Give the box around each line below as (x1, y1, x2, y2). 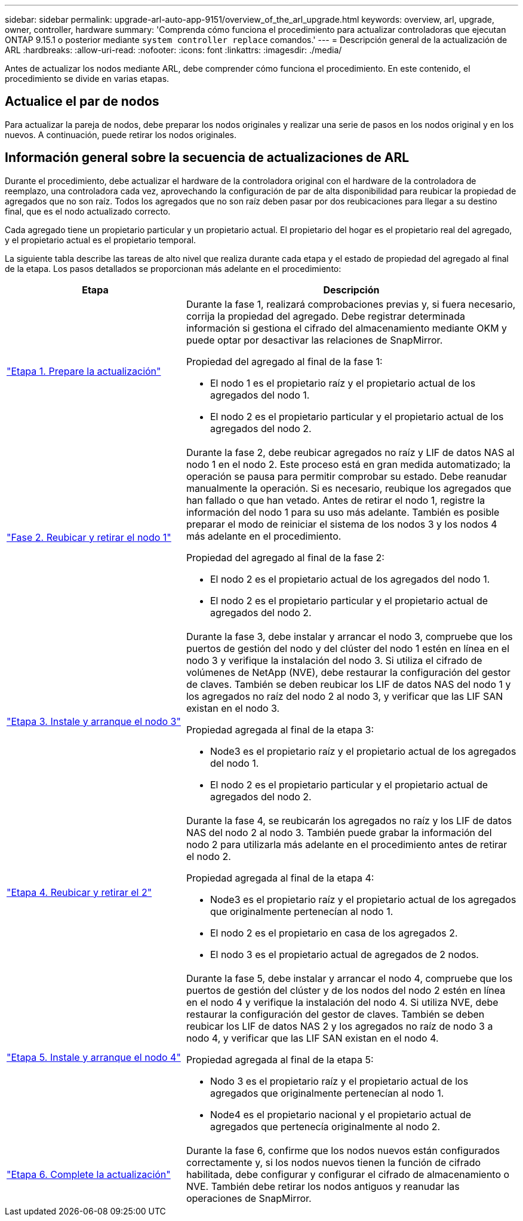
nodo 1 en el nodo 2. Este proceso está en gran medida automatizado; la (186, 458, 511, 470)
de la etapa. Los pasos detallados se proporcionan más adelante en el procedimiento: (5, 263, 342, 274)
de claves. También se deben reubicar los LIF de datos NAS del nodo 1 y (186, 678, 511, 690)
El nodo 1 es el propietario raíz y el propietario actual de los (210, 377, 476, 389)
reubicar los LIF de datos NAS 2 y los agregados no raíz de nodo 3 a (186, 1020, 493, 1032)
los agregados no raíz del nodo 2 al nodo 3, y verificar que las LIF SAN (186, 690, 503, 702)
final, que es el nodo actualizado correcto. (5, 206, 171, 216)
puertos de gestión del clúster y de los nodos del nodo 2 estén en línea (186, 984, 506, 996)
